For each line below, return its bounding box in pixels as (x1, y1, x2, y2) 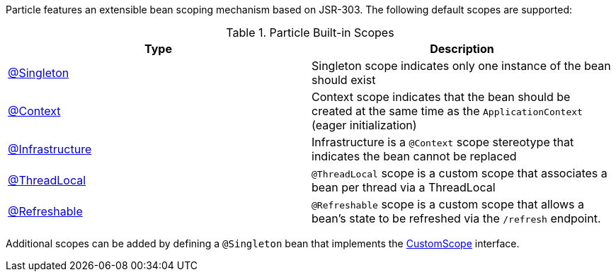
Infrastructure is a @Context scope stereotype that (312, 135, 574, 149)
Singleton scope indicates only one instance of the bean (312, 59, 611, 73)
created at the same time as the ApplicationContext (312, 104, 583, 118)
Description (430, 42, 494, 56)
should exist (312, 73, 376, 87)
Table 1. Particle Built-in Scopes (226, 25, 394, 40)
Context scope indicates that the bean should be (312, 90, 571, 104)
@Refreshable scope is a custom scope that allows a (312, 197, 585, 211)
